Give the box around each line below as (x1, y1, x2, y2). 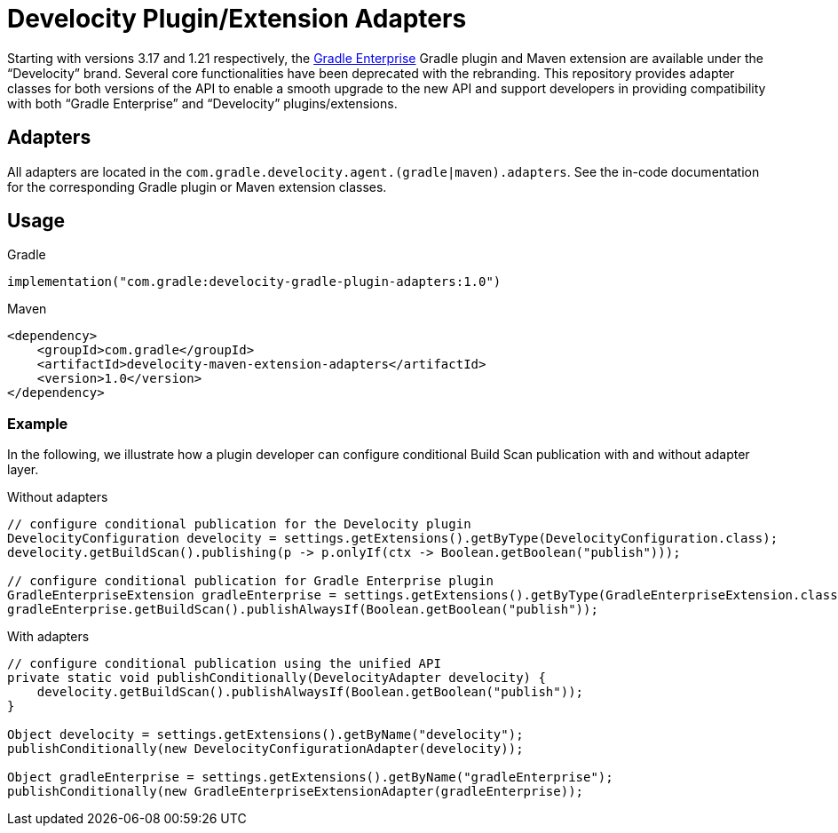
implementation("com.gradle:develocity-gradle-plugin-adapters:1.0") (7, 274, 502, 290)
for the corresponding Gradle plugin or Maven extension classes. (7, 178, 387, 194)
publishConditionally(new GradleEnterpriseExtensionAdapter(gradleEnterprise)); (7, 784, 584, 799)
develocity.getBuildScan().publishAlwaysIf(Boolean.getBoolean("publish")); (36, 685, 584, 700)
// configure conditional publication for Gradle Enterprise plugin (7, 574, 494, 589)
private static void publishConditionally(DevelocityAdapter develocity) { (7, 670, 546, 686)
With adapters (7, 629, 90, 645)
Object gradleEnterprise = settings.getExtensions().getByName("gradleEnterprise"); (7, 770, 613, 785)
